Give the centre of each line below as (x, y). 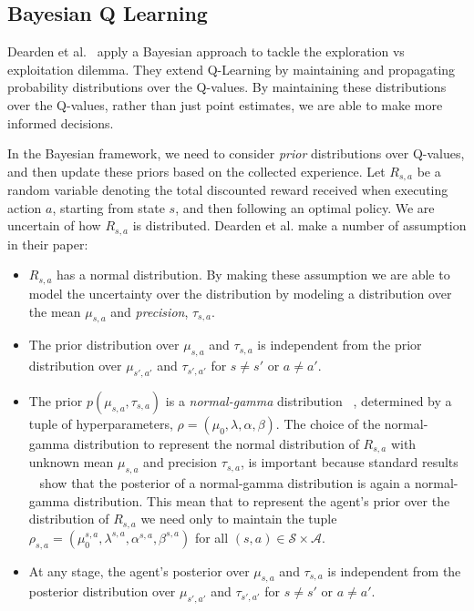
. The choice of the (328, 423)
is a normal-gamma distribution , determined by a (309, 400)
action (25, 207)
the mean (55, 311)
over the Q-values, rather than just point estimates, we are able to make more (225, 104)
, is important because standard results (349, 462)
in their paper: (48, 244)
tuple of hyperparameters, (101, 423)
